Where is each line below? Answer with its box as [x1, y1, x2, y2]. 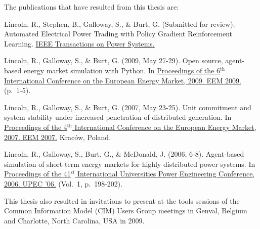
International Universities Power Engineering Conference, [77, 168, 255, 179]
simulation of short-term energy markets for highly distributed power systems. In [4, 158, 255, 169]
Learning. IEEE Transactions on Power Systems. [4, 38, 155, 49]
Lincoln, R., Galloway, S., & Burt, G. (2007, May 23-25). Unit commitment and [4, 102, 251, 112]
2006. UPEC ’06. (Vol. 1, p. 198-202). [4, 178, 123, 189]
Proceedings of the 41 [4, 168, 71, 179]
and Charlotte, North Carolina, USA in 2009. [4, 215, 145, 225]
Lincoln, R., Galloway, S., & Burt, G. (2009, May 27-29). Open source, [4, 55, 223, 66]
